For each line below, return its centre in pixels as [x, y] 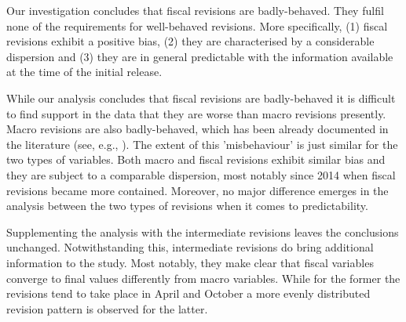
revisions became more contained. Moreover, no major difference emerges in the [198, 190]
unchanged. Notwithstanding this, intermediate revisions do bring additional [190, 247]
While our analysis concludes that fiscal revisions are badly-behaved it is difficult [201, 98]
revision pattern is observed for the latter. [107, 308]
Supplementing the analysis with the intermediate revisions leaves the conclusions [203, 232]
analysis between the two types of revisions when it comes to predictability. [187, 206]
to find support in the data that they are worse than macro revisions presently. [196, 113]
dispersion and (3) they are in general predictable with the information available [200, 56]
